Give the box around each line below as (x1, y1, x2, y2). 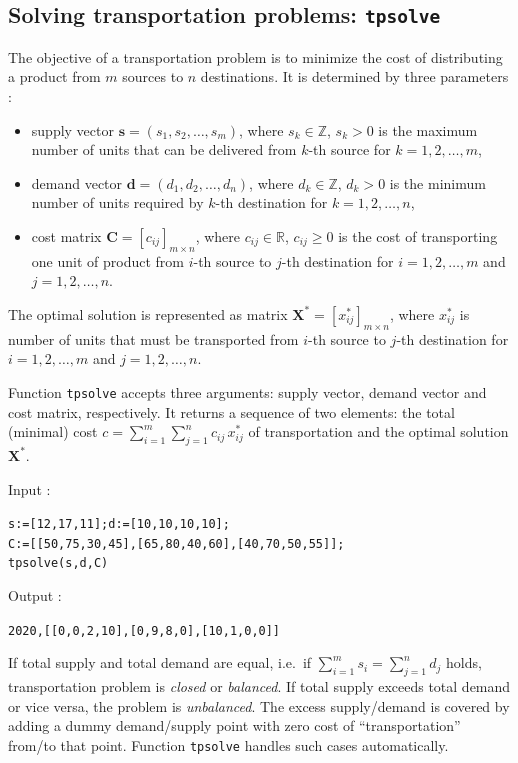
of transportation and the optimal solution (248, 421, 509, 442)
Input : (8, 478, 51, 499)
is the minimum (389, 172, 486, 193)
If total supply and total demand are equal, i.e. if (8, 652, 312, 673)
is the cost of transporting (338, 225, 498, 246)
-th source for (308, 139, 391, 160)
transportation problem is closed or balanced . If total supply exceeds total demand (8, 676, 511, 697)
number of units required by (31, 192, 204, 213)
